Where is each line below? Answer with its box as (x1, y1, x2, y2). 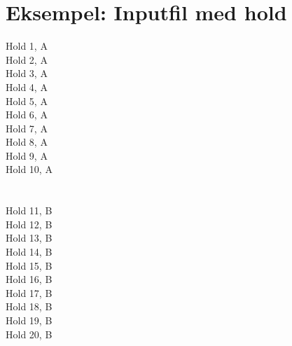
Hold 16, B (6, 272, 53, 286)
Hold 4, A (6, 79, 48, 94)
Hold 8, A (6, 134, 48, 149)
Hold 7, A (6, 120, 48, 135)
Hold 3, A (6, 66, 48, 81)
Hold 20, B (6, 326, 53, 341)
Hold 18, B (6, 299, 53, 314)
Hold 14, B (6, 244, 53, 259)
